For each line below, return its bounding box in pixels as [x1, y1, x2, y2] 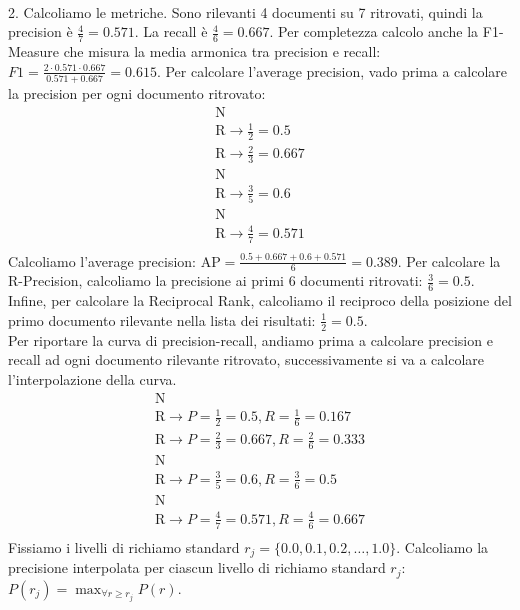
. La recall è [134, 21, 208, 42]
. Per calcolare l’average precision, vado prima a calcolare [156, 60, 507, 81]
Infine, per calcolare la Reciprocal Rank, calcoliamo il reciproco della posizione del [8, 290, 512, 311]
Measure [8, 41, 60, 62]
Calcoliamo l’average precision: [8, 250, 196, 271]
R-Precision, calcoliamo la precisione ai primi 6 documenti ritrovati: [8, 270, 423, 291]
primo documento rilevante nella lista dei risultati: [8, 309, 316, 330]
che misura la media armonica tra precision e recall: [63, 41, 381, 62]
